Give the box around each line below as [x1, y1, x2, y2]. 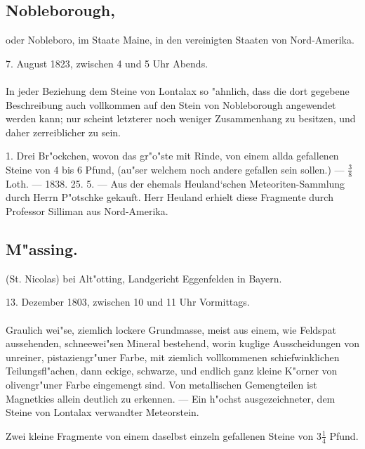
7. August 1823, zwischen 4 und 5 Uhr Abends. [6, 56, 208, 70]
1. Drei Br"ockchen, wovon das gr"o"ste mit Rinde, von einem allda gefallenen [6, 148, 339, 163]
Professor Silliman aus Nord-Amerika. [6, 203, 168, 218]
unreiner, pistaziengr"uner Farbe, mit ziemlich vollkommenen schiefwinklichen [6, 349, 340, 364]
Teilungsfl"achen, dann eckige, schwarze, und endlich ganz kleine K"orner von [6, 363, 338, 378]
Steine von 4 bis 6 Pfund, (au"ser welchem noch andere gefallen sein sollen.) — [6, 162, 345, 176]
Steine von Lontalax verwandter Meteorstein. [6, 405, 199, 419]
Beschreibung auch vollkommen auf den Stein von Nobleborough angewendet [6, 97, 336, 112]
